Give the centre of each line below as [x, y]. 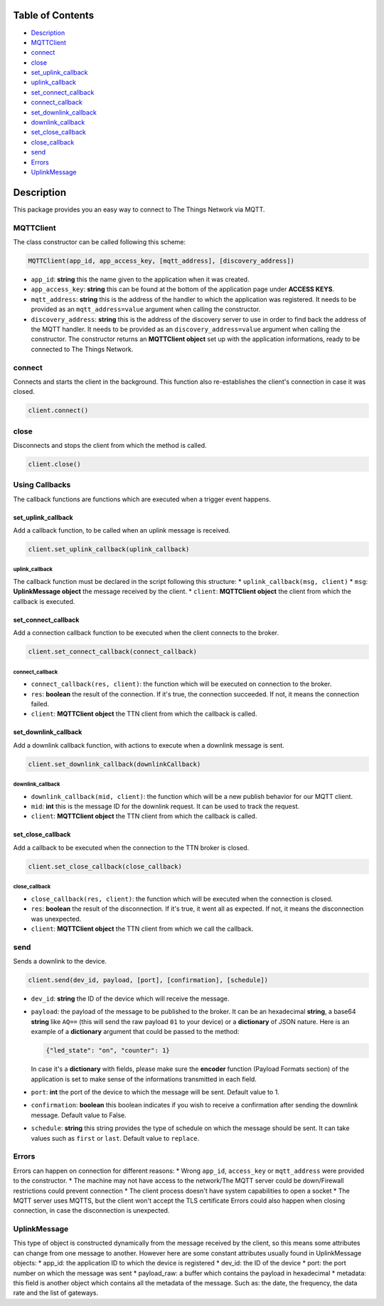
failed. [40, 704]
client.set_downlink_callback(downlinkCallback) [114, 764]
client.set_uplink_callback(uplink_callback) [109, 549]
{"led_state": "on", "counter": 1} [108, 1051]
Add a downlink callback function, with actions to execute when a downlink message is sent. [149, 745]
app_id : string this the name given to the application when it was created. [140, 279]
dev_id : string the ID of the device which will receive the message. [130, 999]
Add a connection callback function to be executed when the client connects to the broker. [146, 633]
